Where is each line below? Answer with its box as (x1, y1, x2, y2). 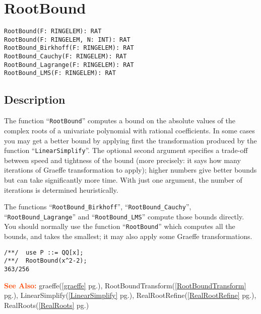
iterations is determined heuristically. (4, 184, 118, 195)
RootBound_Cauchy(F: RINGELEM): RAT (4, 53, 127, 60)
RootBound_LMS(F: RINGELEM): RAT (4, 69, 116, 77)
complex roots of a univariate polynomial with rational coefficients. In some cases (4, 125, 255, 135)
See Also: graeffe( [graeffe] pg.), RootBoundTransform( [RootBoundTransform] (4, 280, 246, 290)
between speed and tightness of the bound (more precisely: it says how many (4, 154, 241, 165)
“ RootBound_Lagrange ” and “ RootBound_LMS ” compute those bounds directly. (4, 211, 244, 221)
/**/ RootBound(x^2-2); (4, 257, 87, 265)
